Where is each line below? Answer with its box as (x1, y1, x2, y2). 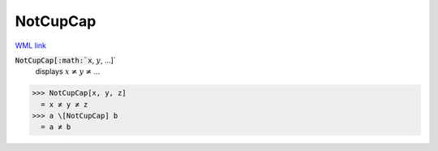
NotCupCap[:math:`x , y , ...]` (15, 55, 117, 65)
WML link (15, 41, 47, 50)
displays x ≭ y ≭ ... (35, 67, 101, 76)
